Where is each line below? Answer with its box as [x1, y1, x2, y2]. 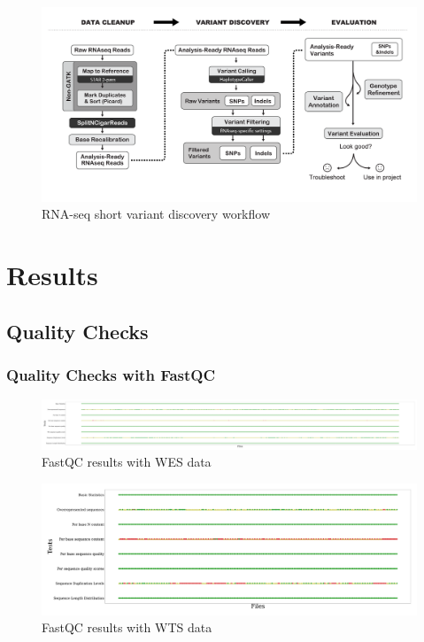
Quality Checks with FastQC [6, 364, 216, 386]
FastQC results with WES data [42, 452, 212, 471]
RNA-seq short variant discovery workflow [42, 205, 271, 223]
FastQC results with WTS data [42, 618, 212, 637]
